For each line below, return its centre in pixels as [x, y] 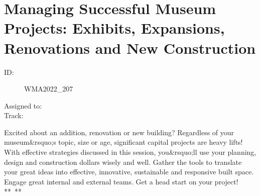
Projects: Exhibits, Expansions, [114, 28]
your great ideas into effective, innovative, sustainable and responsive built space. [129, 172]
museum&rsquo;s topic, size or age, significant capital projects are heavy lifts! [123, 142]
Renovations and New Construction [130, 47]
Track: [14, 115]
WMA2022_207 [49, 89]
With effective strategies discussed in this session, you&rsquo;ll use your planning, [130, 152]
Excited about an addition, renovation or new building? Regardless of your [119, 132]
